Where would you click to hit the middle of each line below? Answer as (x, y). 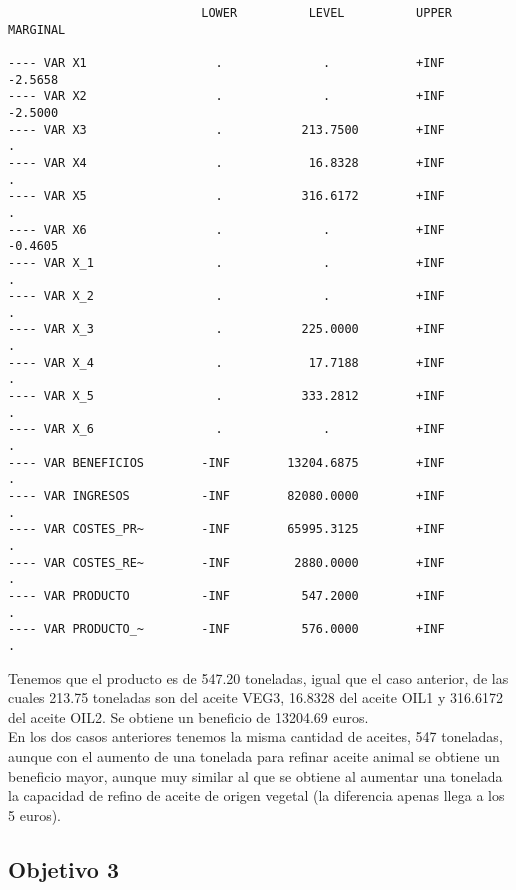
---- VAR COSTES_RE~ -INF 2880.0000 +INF (226, 562)
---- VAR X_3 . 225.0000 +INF (226, 329)
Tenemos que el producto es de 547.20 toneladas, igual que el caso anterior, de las (258, 677)
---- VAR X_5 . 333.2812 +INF (226, 396)
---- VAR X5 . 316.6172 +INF (226, 196)
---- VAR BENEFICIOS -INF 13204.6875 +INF (226, 462)
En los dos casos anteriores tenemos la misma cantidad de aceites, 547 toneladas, (255, 736)
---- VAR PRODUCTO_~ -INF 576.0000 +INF (226, 629)
